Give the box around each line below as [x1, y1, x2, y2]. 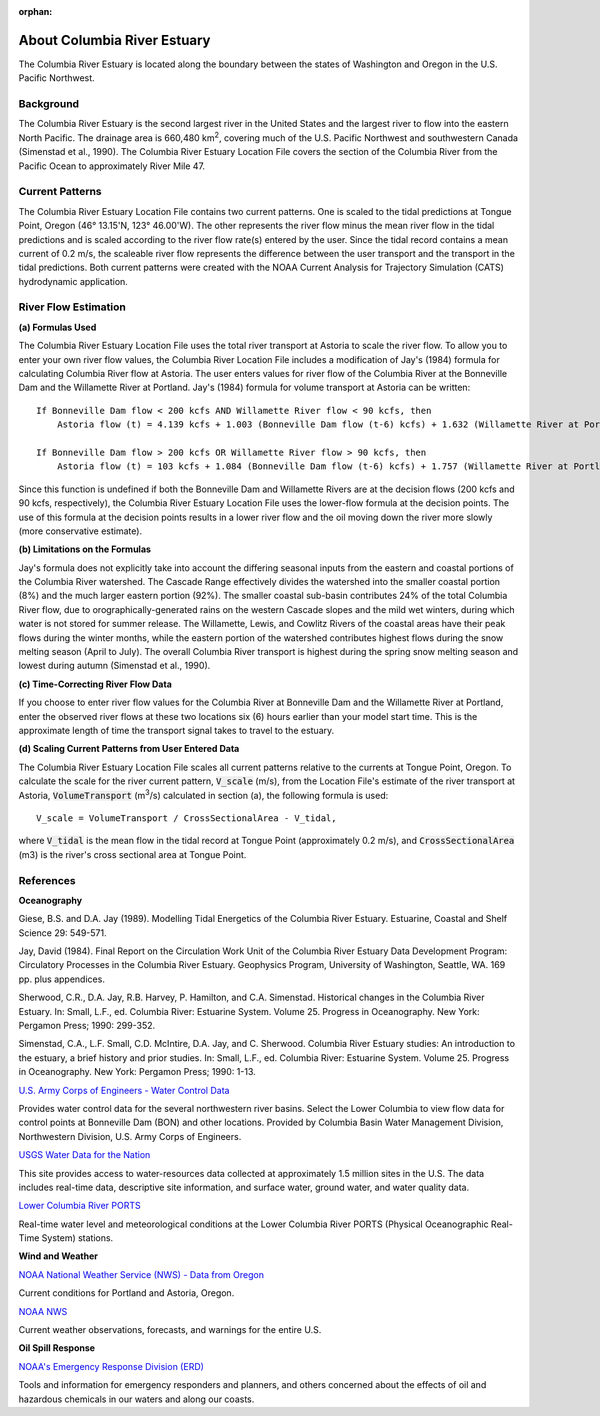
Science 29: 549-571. [18, 926, 107, 939]
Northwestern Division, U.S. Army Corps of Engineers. [18, 1130, 242, 1142]
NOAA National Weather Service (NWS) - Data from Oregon [18, 1268, 265, 1280]
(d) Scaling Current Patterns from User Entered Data [18, 743, 240, 755]
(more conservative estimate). [18, 525, 143, 537]
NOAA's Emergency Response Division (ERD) [18, 1360, 205, 1372]
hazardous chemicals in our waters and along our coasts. [18, 1393, 255, 1405]
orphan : [18, 6, 53, 17]
